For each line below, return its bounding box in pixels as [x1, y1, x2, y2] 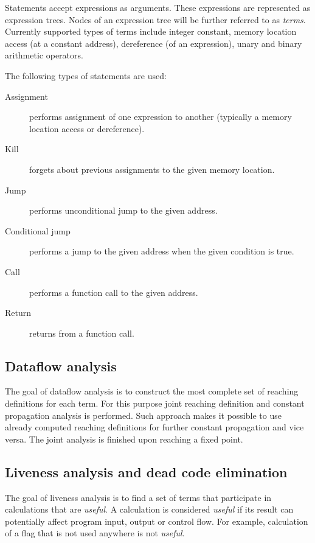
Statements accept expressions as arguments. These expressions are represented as [5, 1, 311, 13]
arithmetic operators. [5, 49, 83, 61]
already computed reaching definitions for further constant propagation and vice [5, 421, 304, 433]
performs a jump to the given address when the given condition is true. [29, 245, 294, 257]
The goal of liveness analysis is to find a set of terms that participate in [5, 491, 272, 503]
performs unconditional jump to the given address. [29, 204, 218, 217]
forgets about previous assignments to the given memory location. [29, 163, 275, 175]
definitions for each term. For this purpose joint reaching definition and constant [5, 397, 305, 410]
